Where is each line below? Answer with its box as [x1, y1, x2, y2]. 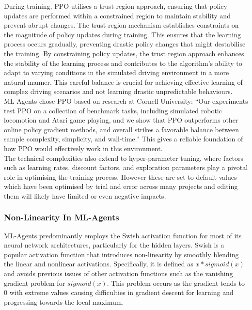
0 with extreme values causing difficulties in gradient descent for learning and [4, 287, 234, 297]
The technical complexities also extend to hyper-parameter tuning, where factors [4, 153, 243, 163]
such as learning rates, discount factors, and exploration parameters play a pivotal [4, 162, 248, 172]
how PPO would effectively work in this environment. [4, 143, 163, 153]
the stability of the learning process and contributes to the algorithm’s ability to [4, 58, 242, 68]
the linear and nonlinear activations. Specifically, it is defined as [4, 259, 193, 269]
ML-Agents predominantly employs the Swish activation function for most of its [4, 230, 242, 240]
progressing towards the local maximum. [4, 296, 124, 307]
